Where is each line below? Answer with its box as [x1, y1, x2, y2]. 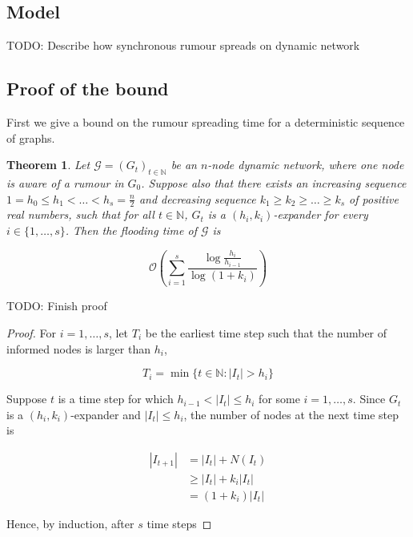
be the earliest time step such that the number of [145, 324, 387, 341]
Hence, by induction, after [6, 515, 134, 532]
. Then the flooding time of [65, 222, 197, 238]
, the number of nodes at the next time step [183, 406, 399, 422]
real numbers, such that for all [6, 206, 154, 223]
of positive [349, 190, 399, 207]
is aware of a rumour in [6, 174, 124, 191]
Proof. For [6, 324, 57, 341]
